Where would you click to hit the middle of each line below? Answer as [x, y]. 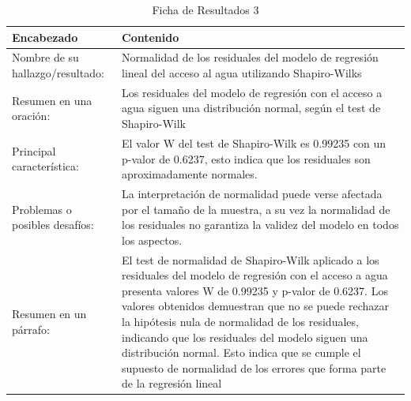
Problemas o [42, 209]
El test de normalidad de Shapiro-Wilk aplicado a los [251, 259]
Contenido [151, 37]
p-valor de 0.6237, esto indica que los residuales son [246, 158]
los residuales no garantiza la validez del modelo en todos [260, 225]
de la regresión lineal [172, 383]
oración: [31, 116]
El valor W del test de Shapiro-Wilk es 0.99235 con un [254, 142]
